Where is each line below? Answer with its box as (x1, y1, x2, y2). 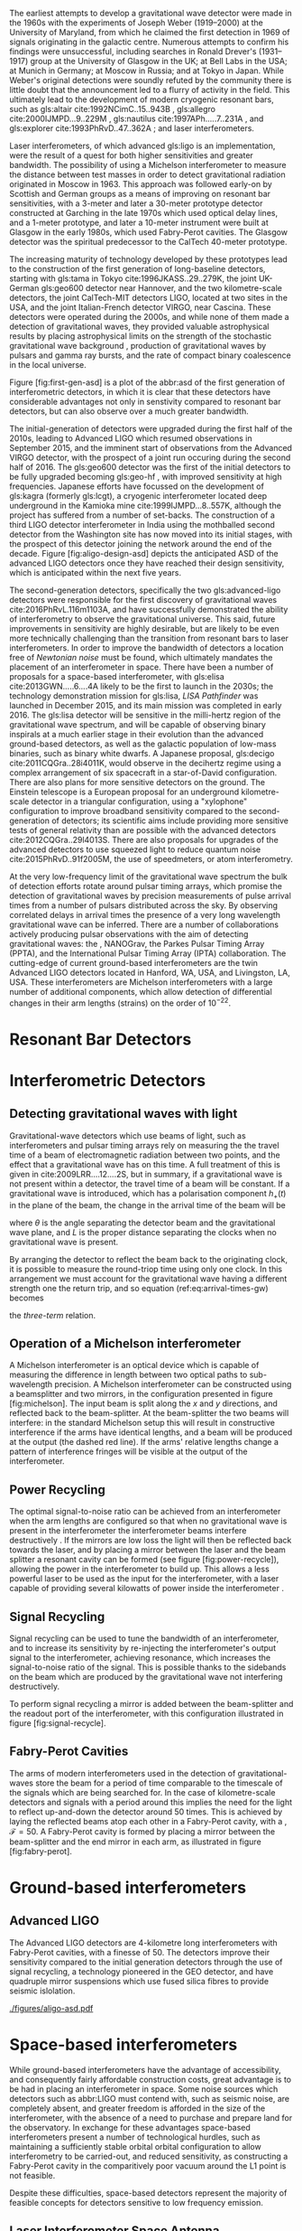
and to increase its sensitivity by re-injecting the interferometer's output (9, 1643, 277, 1654)
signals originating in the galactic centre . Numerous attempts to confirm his (9, 36, 289, 47)
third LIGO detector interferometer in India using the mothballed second (9, 520, 275, 530)
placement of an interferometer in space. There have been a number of (9, 661, 274, 672)
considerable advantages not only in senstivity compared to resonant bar (9, 397, 281, 407)
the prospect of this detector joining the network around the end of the (9, 539, 272, 549)
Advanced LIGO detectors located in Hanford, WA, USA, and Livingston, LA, (9, 967, 291, 978)
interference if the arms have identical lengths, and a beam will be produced (9, 1427, 293, 1438)
